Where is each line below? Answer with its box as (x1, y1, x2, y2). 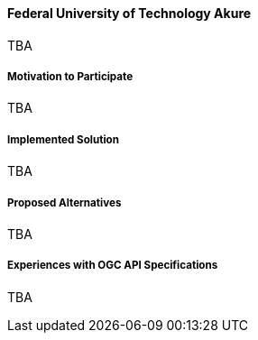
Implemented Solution (7, 133, 119, 146)
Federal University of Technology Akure (7, 5, 252, 21)
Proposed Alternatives (7, 196, 122, 209)
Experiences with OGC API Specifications (7, 259, 218, 272)
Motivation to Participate (7, 70, 134, 83)
